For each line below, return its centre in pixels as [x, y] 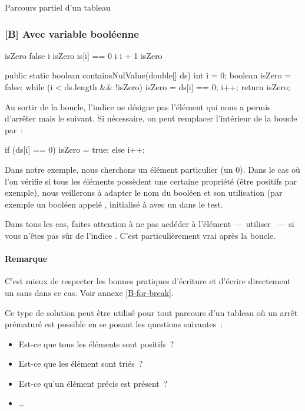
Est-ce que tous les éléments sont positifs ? [96, 343]
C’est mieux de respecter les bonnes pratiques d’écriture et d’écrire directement [148, 281]
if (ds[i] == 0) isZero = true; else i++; [75, 149]
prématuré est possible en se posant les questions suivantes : [114, 324]
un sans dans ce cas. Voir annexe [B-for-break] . [89, 292]
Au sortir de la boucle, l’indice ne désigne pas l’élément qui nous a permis [138, 106]
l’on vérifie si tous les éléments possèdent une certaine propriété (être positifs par [151, 181]
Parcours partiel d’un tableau [58, 7]
